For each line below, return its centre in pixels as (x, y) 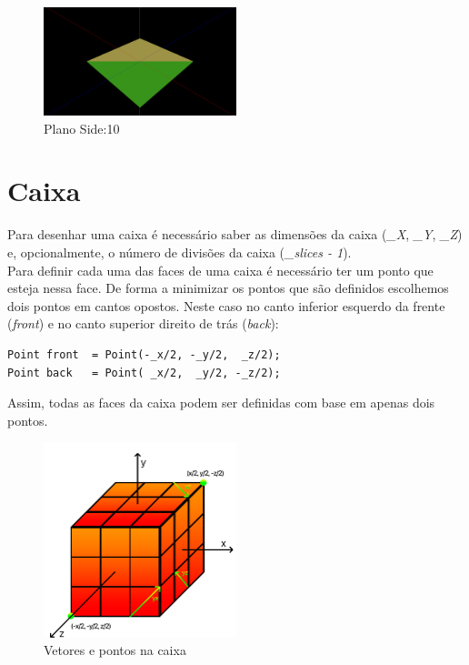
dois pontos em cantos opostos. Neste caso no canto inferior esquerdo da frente (226, 305)
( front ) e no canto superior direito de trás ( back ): (143, 323)
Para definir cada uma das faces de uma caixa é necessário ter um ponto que (220, 270)
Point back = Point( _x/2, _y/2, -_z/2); (144, 373)
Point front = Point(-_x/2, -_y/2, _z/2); (144, 354)
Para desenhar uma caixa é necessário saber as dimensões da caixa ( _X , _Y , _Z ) (235, 234)
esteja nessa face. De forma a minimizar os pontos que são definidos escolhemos (228, 288)
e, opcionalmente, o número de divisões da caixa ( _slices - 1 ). (180, 252)
